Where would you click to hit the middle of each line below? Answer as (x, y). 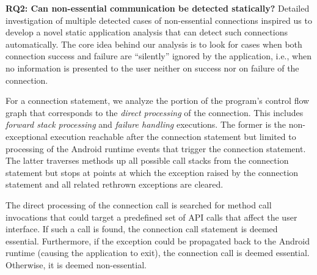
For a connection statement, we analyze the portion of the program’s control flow (158, 101)
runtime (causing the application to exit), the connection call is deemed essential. (158, 253)
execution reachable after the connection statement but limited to (173, 136)
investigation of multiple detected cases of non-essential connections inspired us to (159, 20)
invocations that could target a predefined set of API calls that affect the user (151, 217)
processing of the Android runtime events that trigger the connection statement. (156, 148)
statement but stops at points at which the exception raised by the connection (152, 172)
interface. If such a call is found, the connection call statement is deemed (142, 229)
